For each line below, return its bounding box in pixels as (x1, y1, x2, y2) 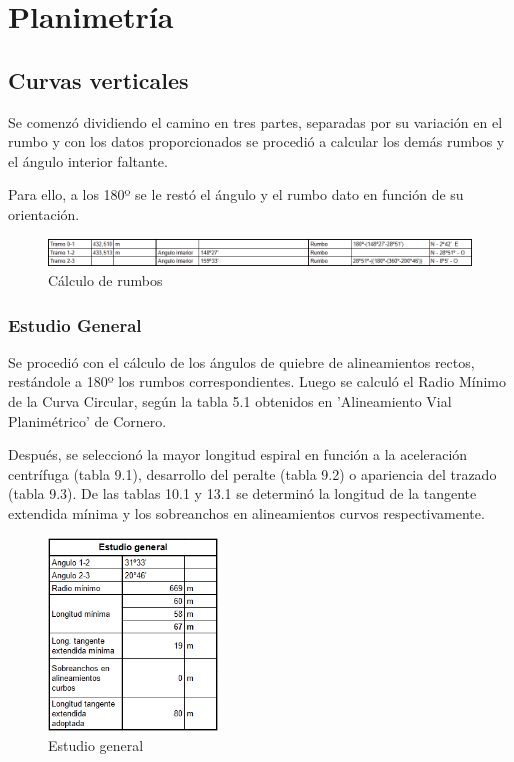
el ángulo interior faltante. (8, 150, 168, 171)
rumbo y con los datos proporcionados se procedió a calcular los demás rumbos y (8, 131, 505, 152)
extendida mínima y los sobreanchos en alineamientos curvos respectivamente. (8, 502, 485, 523)
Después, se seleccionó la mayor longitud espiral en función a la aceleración (8, 444, 468, 465)
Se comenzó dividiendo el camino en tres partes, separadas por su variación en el (8, 111, 503, 132)
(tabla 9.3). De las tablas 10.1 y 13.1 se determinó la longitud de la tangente (8, 483, 477, 504)
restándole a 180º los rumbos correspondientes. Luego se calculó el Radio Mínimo (8, 371, 507, 392)
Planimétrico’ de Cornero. (8, 410, 167, 431)
